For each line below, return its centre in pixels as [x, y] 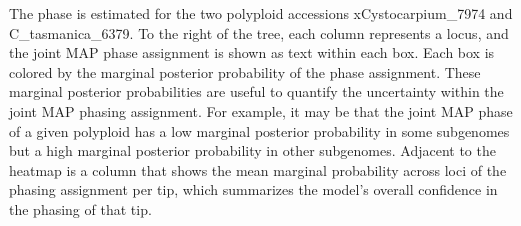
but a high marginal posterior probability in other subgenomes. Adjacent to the [252, 150]
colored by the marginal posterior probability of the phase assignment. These [245, 71]
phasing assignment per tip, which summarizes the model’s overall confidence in [253, 189]
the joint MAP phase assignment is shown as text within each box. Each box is [252, 52]
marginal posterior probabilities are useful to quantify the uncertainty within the [256, 91]
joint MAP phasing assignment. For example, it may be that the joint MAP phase [261, 110]
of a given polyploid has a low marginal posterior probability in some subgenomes [259, 130]
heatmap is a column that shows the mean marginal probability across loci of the [258, 169]
